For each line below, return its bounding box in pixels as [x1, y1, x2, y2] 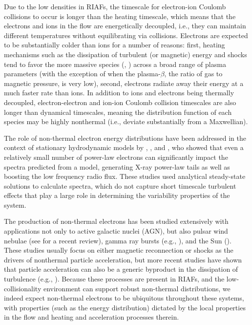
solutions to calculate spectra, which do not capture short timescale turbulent [4, 180, 236, 191]
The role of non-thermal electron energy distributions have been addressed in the [4, 132, 246, 143]
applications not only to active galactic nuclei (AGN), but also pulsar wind [4, 226, 228, 236]
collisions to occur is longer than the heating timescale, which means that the [4, 11, 236, 21]
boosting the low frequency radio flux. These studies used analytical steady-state [4, 171, 246, 181]
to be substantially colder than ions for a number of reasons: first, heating [4, 40, 225, 50]
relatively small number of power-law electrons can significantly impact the [4, 152, 228, 162]
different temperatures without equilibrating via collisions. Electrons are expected [4, 30, 248, 40]
